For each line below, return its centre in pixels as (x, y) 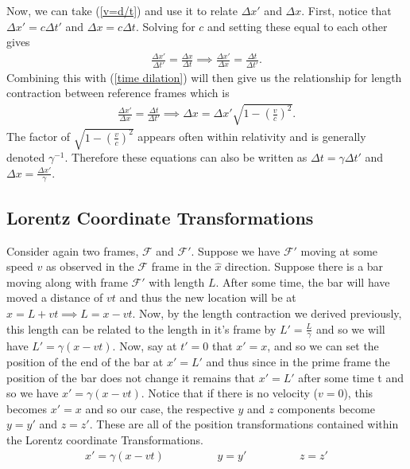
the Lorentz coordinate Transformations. (105, 439)
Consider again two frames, (73, 250)
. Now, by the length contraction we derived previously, (267, 313)
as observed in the (90, 266)
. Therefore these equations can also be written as (186, 156)
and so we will (350, 328)
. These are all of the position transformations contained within (244, 424)
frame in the (181, 266)
